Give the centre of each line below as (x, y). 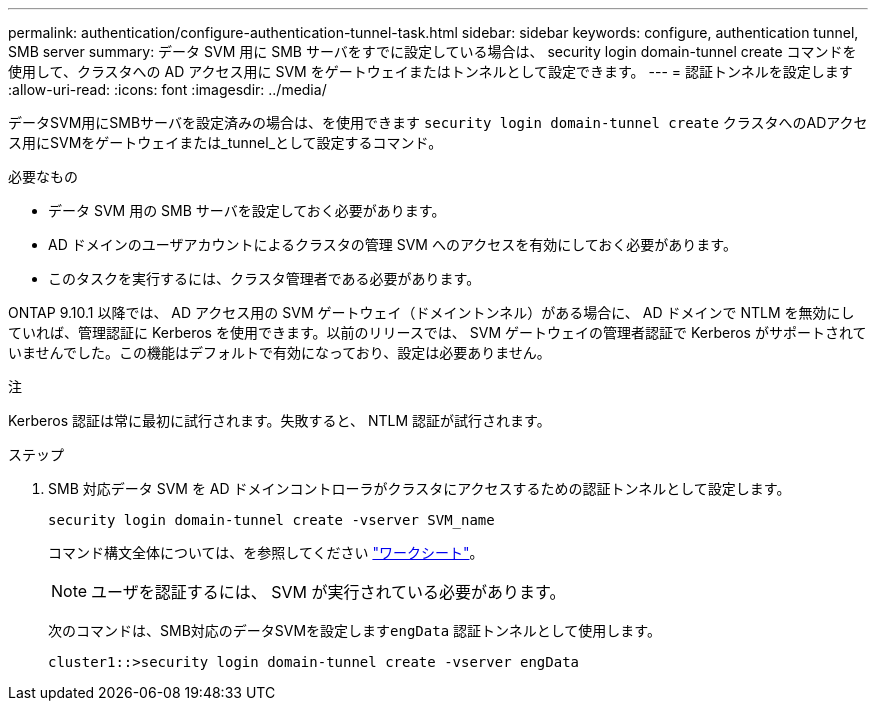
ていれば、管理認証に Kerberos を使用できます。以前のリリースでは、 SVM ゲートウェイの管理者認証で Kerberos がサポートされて (437, 332)
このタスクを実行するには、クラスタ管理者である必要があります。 (264, 278)
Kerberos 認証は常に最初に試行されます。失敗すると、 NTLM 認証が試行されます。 (279, 420)
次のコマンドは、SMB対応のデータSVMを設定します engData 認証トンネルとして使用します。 (354, 630)
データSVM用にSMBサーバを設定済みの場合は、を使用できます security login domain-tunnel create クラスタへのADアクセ (438, 122)
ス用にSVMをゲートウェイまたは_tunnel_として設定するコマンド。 (225, 142)
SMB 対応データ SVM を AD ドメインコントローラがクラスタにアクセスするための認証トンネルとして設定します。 (419, 488)
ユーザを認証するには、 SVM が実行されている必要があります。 (328, 592)
